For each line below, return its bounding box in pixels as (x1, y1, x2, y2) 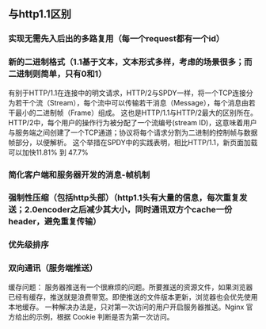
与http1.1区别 (8, 7, 71, 21)
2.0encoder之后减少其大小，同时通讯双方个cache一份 (24, 205, 233, 216)
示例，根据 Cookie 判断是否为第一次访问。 (35, 312, 174, 321)
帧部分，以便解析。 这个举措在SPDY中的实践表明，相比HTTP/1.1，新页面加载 (8, 137, 258, 147)
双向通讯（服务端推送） (8, 262, 97, 274)
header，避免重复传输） (8, 216, 101, 228)
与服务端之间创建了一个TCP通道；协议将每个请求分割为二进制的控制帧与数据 (8, 128, 258, 137)
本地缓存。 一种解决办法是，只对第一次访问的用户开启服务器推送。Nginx (8, 302, 245, 312)
